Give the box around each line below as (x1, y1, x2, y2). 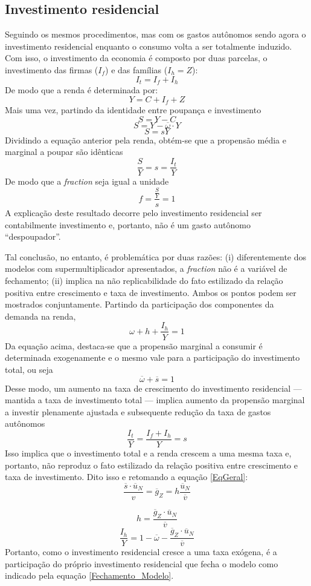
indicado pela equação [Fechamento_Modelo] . (5, 569, 174, 582)
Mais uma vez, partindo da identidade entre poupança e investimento (5, 104, 261, 116)
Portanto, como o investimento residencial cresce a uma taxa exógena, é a (5, 545, 277, 558)
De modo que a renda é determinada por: (5, 84, 158, 96)
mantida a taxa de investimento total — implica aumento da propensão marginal (5, 393, 305, 406)
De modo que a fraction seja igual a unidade (5, 175, 169, 188)
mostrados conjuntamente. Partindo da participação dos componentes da (5, 298, 274, 311)
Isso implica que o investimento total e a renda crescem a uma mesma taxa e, (5, 446, 292, 459)
